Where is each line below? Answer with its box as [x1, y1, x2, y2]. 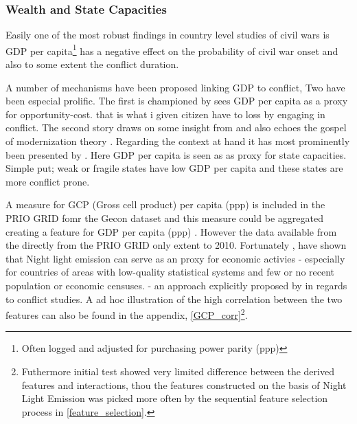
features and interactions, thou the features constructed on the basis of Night [21, 377, 347, 392]
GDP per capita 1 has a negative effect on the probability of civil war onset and [5, 41, 338, 58]
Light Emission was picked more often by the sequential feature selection [21, 391, 328, 405]
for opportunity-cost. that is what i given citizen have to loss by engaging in [5, 107, 325, 121]
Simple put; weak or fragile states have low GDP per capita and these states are [5, 161, 343, 175]
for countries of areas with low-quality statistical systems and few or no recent [5, 265, 335, 279]
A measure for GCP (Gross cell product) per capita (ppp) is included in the [5, 197, 325, 212]
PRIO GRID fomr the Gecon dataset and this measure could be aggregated [5, 211, 323, 225]
